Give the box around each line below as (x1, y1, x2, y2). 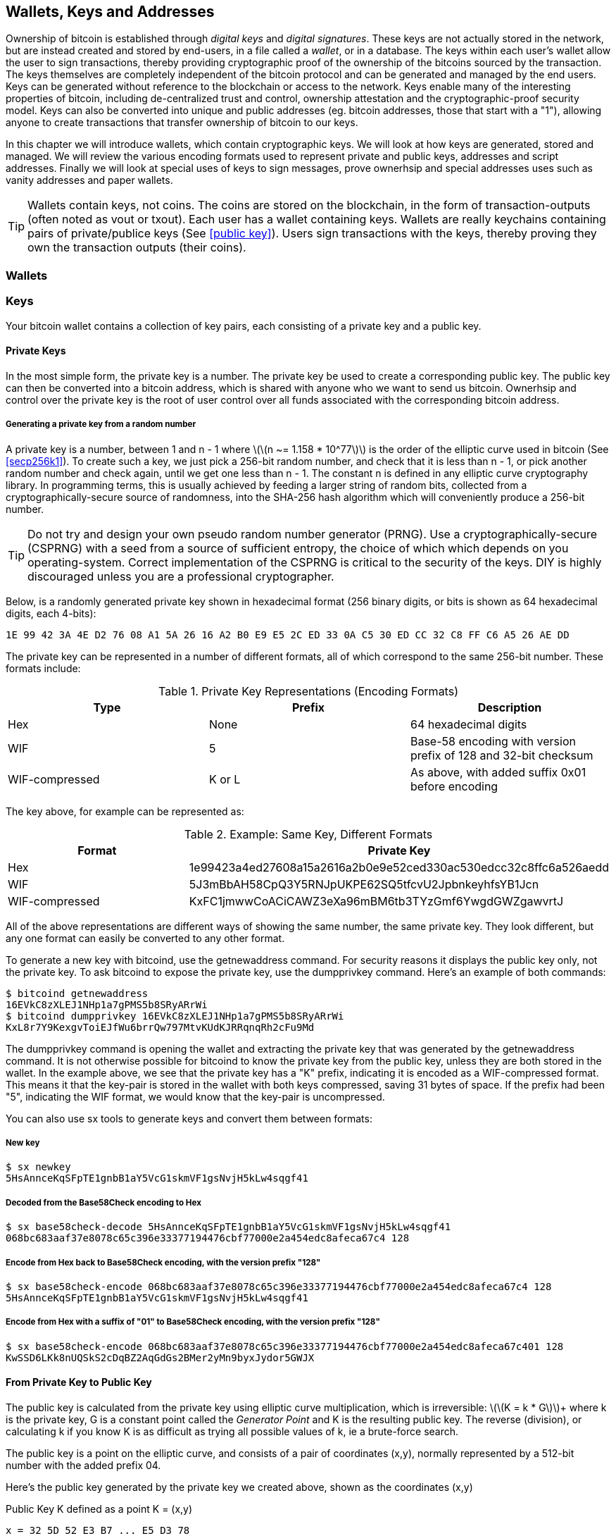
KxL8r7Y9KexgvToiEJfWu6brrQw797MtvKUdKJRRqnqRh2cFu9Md (6, 1021, 315, 1033)
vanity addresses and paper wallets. (6, 174, 173, 187)
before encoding (410, 779, 498, 793)
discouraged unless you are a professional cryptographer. (27, 569, 334, 583)
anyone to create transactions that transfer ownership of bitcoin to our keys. (6, 116, 358, 129)
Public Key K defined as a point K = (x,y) (6, 1502, 193, 1515)
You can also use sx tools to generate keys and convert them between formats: (6, 1112, 372, 1125)
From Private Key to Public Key (6, 1376, 152, 1389)
